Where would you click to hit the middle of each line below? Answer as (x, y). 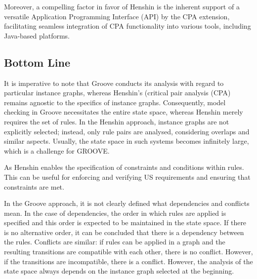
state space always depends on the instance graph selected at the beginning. (119, 271)
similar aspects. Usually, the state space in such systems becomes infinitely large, (127, 141)
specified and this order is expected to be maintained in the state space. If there (125, 222)
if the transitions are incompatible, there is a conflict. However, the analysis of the (128, 261)
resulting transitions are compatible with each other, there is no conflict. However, (128, 252)
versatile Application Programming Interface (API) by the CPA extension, (117, 16)
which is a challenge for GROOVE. (57, 150)
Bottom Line (37, 62)
